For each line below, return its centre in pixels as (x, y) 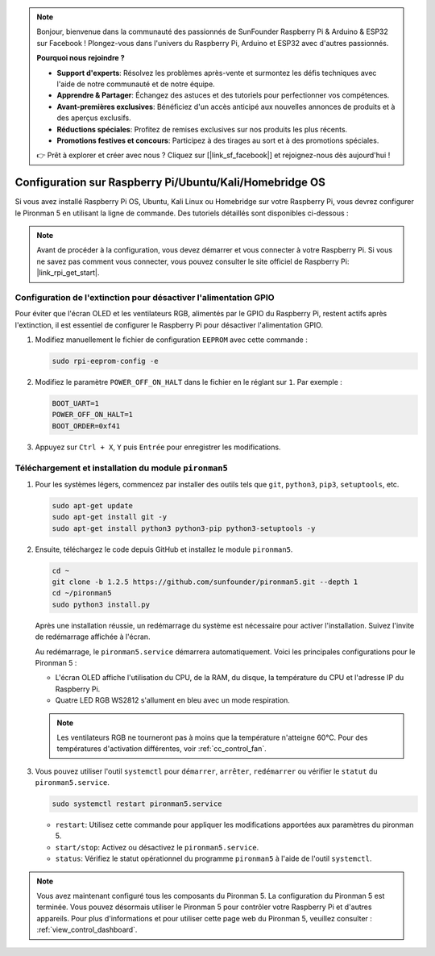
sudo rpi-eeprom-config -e (105, 361)
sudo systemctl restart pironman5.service (137, 804)
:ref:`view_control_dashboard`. (87, 930)
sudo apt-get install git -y (110, 517)
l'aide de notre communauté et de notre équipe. (136, 84)
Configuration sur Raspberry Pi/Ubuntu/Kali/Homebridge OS (170, 183)
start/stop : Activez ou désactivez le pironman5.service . (157, 847)
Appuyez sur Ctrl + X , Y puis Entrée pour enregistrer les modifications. (158, 447)
